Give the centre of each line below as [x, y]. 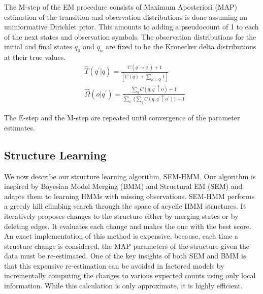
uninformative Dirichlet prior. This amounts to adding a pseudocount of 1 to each [131, 27]
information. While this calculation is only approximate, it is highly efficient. [123, 286]
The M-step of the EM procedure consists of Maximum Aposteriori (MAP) [121, 7]
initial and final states [38, 46]
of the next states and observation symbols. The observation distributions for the [130, 36]
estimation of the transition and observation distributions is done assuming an [126, 17]
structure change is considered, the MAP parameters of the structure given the [127, 246]
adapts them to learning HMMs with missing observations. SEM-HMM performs [129, 196]
